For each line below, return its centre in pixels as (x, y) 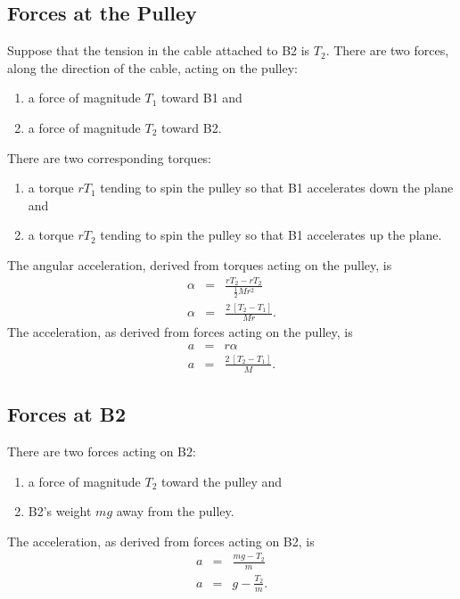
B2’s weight (60, 511)
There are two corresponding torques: (110, 157)
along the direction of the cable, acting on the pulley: (152, 67)
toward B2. (192, 127)
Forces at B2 (67, 414)
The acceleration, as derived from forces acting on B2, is (161, 541)
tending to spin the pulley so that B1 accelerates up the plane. (271, 235)
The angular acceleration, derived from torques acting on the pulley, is (200, 264)
